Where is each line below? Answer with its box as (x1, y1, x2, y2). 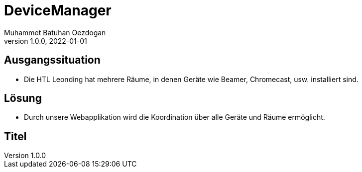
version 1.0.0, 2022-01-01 (4, 36, 87, 45)
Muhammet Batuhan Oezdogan (4, 28, 106, 37)
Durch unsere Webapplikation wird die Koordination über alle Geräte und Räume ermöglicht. (24, 113, 325, 122)
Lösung (4, 92, 42, 105)
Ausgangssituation (4, 54, 101, 67)
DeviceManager (4, 2, 112, 19)
